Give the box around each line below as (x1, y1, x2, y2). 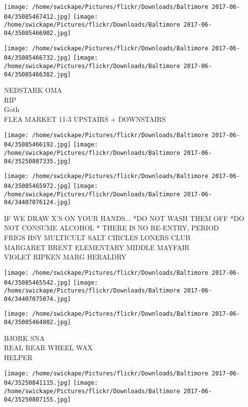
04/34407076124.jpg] (4, 199, 71, 206)
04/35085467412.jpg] (4, 13, 71, 20)
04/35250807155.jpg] (4, 396, 71, 403)
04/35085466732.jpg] (4, 54, 71, 62)
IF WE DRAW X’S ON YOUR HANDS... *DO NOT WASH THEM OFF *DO (4, 213, 245, 223)
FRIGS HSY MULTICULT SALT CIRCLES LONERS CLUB (4, 232, 190, 243)
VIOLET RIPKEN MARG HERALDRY (4, 252, 126, 262)
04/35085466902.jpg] (4, 29, 71, 37)
